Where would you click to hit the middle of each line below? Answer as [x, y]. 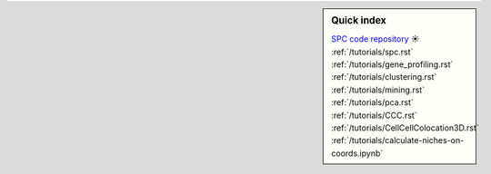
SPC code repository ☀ [376, 39]
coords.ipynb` [357, 153]
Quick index [359, 20]
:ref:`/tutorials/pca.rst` [372, 102]
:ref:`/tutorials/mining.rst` [378, 90]
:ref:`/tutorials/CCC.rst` [374, 115]
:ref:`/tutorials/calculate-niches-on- [398, 140]
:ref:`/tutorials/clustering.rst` [384, 77]
